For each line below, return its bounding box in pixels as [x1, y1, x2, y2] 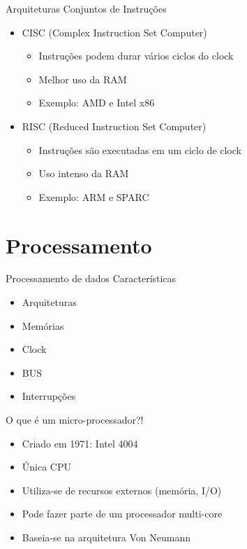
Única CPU [22, 459, 71, 474]
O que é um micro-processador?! [6, 412, 144, 427]
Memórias [22, 318, 64, 333]
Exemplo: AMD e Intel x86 [38, 95, 155, 110]
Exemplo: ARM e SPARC [38, 189, 149, 204]
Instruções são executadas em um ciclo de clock [38, 142, 241, 157]
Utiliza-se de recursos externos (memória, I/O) [22, 482, 222, 497]
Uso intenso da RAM [38, 166, 129, 181]
